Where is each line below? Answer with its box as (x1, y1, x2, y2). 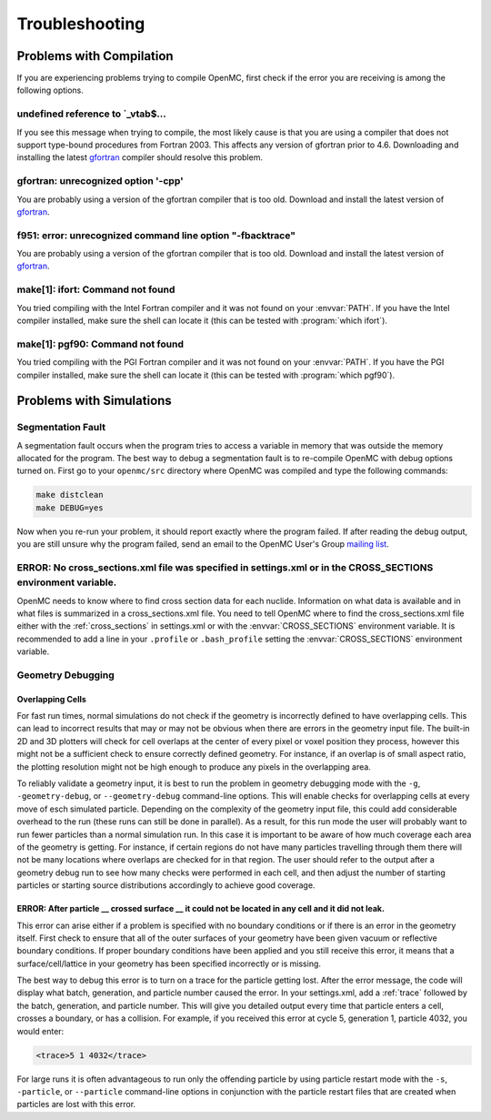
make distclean (35, 489, 104, 500)
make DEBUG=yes (35, 502, 104, 513)
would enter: (16, 1025, 65, 1036)
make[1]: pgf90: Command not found (16, 338, 184, 350)
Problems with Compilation (16, 48, 174, 64)
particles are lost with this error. (16, 1099, 136, 1110)
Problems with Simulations (16, 393, 172, 409)
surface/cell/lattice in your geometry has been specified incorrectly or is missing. (16, 958, 322, 969)
